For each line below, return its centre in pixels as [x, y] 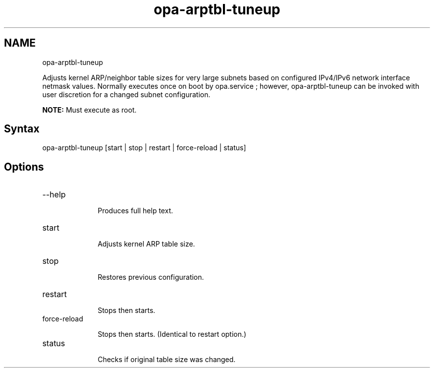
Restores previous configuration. [151, 277]
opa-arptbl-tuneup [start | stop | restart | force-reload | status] [144, 148]
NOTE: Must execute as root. [89, 110]
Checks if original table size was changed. [167, 360]
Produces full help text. [136, 211]
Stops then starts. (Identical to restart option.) [172, 334]
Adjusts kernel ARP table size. [146, 244]
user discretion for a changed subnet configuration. [126, 94]
